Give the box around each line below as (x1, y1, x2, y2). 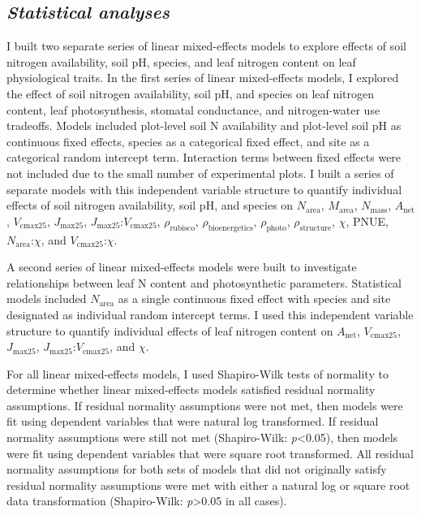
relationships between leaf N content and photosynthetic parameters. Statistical (6, 274, 402, 291)
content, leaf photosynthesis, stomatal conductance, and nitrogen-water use (6, 101, 380, 118)
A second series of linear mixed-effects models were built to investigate (6, 258, 357, 275)
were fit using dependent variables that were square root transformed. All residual (6, 444, 414, 461)
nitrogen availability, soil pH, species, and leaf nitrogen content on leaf (6, 53, 356, 70)
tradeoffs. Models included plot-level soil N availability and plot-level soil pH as (6, 117, 402, 134)
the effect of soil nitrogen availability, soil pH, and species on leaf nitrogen (6, 84, 375, 102)
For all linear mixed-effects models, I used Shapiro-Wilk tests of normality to (6, 365, 389, 382)
